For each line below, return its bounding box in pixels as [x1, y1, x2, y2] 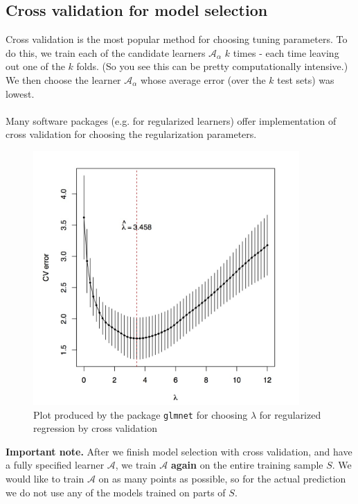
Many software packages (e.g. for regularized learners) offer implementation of [6, 113, 337, 128]
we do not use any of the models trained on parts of [6, 485, 226, 499]
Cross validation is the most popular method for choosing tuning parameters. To [6, 32, 348, 46]
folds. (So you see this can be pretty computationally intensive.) [76, 59, 348, 73]
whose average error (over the [140, 72, 266, 87]
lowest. [6, 86, 35, 101]
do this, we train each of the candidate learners [6, 45, 206, 60]
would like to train [6, 471, 84, 485]
